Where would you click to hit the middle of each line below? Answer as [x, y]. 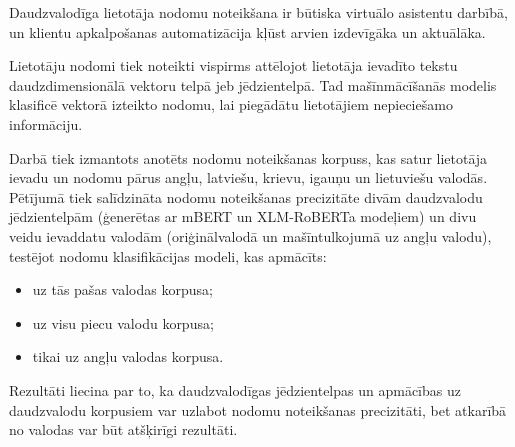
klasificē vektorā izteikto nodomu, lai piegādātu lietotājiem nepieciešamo [231, 104]
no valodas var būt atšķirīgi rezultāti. [123, 429]
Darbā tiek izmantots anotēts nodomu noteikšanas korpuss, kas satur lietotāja [248, 157]
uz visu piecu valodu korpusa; [123, 322]
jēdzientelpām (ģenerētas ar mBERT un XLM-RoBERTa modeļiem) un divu [243, 216]
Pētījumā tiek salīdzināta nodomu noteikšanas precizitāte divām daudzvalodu [246, 196]
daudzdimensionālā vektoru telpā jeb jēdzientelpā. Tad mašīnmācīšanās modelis [253, 84]
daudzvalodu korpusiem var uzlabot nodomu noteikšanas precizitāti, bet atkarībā [258, 409]
